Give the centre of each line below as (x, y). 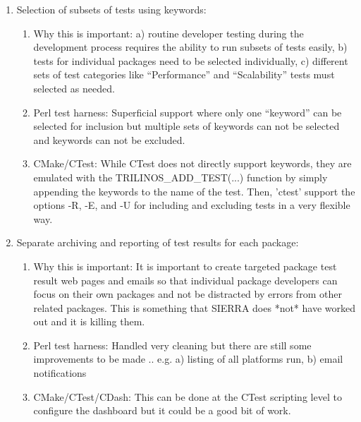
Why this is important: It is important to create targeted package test (185, 266)
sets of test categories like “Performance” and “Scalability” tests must (184, 74)
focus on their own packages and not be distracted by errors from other (188, 294)
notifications (60, 373)
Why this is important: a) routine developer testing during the (169, 33)
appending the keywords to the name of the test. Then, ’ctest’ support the (194, 191)
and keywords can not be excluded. (109, 139)
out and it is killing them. (89, 321)
